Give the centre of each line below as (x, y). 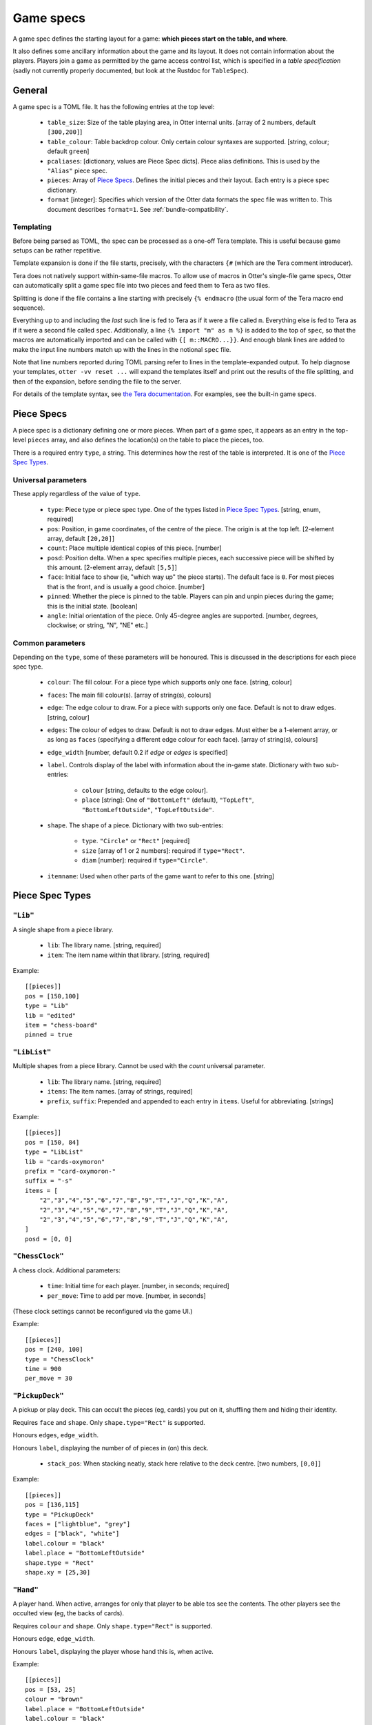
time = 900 (43, 1369)
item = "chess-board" (61, 1025)
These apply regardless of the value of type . (76, 494)
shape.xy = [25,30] (58, 1572)
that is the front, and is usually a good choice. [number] (126, 586)
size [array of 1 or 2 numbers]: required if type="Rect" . (163, 850)
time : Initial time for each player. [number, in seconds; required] (138, 1286)
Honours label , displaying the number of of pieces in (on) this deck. (111, 1448)
